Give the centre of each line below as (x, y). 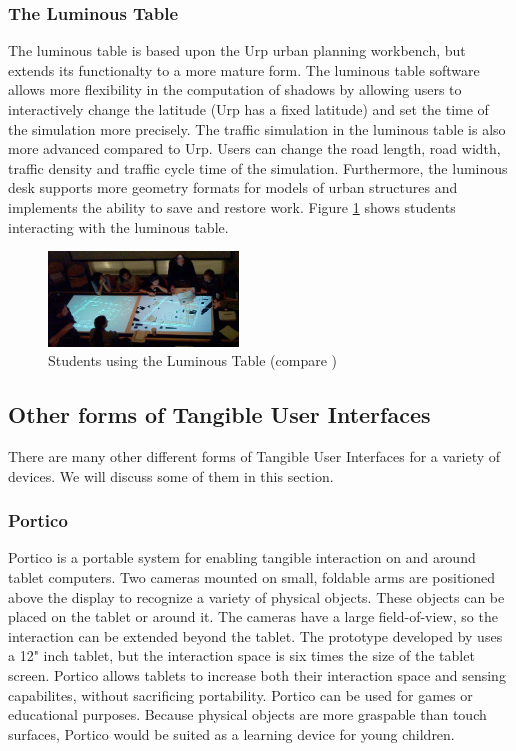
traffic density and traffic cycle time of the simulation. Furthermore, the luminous (258, 167)
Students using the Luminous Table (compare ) (193, 360)
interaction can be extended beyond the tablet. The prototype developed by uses (255, 635)
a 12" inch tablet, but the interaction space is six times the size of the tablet (241, 655)
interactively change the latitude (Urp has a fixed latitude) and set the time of (248, 109)
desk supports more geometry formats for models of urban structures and (233, 187)
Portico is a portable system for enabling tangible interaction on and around (242, 557)
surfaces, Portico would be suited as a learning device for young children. (231, 733)
